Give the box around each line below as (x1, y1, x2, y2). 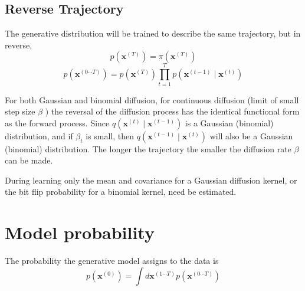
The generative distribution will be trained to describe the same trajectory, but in (5, 27, 301, 40)
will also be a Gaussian (209, 129, 293, 142)
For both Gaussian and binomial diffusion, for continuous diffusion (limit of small (5, 93, 299, 106)
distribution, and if (5, 129, 73, 142)
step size (5, 105, 35, 117)
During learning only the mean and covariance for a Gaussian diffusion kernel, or (5, 174, 297, 186)
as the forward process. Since (5, 116, 110, 129)
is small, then (86, 129, 135, 142)
